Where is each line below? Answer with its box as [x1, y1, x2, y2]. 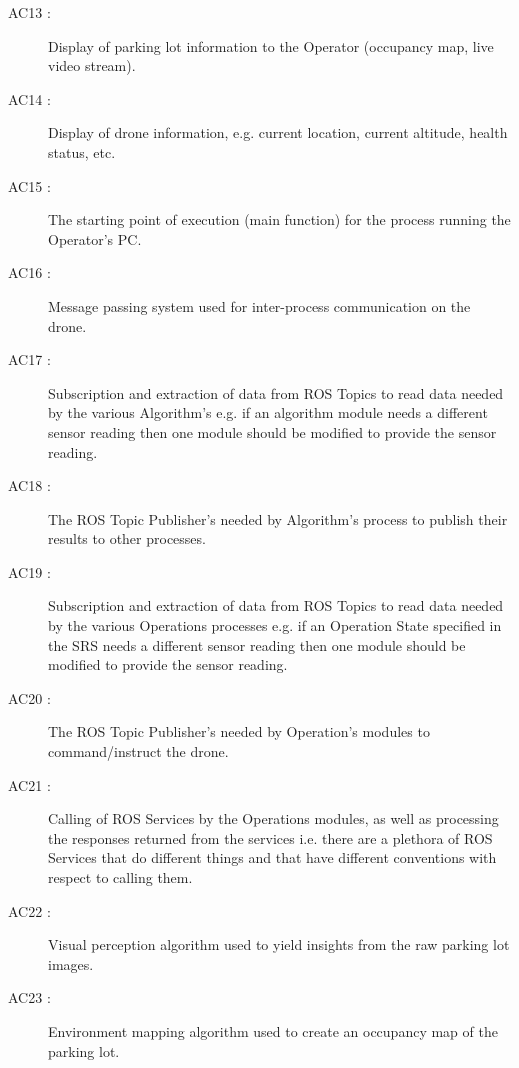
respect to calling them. [48, 867, 193, 887]
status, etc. [48, 141, 116, 162]
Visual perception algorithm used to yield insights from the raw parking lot [48, 934, 510, 955]
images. [48, 953, 94, 974]
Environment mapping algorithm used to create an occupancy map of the [48, 1020, 498, 1041]
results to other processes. [48, 528, 206, 549]
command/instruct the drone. [48, 741, 229, 762]
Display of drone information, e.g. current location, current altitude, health [48, 122, 508, 143]
